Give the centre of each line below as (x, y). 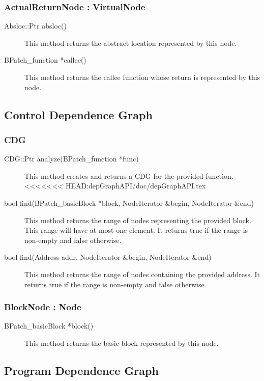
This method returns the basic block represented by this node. (122, 343)
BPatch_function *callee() (45, 60)
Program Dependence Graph (81, 370)
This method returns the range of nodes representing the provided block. (138, 220)
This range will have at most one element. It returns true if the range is (136, 230)
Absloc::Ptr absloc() (35, 26)
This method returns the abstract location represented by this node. (131, 43)
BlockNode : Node (43, 307)
